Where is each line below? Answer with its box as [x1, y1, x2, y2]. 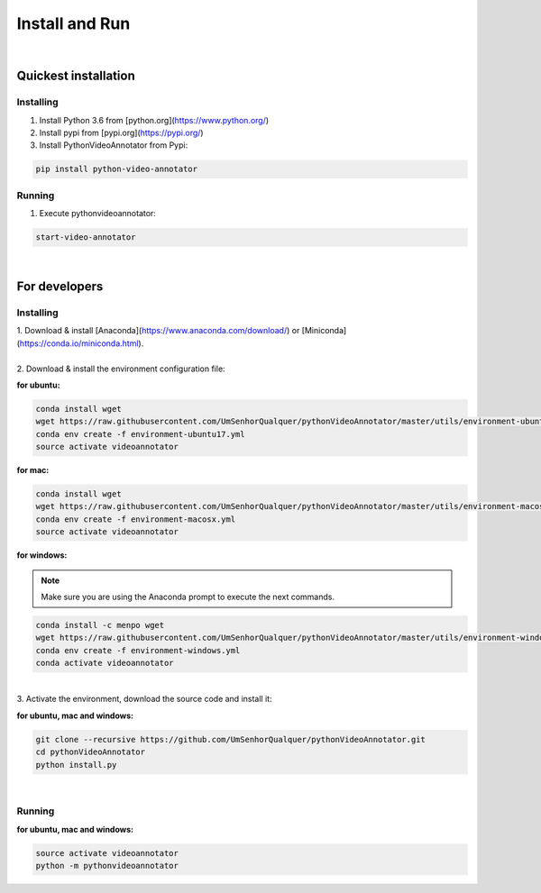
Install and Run [16, 14, 131, 33]
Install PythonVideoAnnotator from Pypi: [39, 140, 188, 150]
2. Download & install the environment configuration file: [16, 363, 225, 374]
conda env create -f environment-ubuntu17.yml [35, 429, 245, 439]
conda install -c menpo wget [35, 620, 165, 630]
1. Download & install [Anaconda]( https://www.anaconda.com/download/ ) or [16, 325, 300, 336]
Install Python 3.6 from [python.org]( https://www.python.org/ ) [39, 114, 270, 125]
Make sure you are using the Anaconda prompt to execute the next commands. [41, 591, 335, 602]
